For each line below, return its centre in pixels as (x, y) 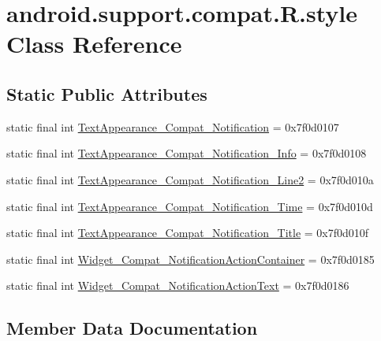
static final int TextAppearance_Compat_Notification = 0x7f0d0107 (173, 126)
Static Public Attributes (107, 93)
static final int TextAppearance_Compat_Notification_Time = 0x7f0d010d (190, 206)
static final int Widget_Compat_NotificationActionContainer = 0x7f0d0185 (190, 259)
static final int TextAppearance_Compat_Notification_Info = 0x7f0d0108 (187, 153)
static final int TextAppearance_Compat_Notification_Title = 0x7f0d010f (188, 233)
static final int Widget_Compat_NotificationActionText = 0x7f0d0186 (178, 285)
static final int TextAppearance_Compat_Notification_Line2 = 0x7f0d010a (190, 179)
